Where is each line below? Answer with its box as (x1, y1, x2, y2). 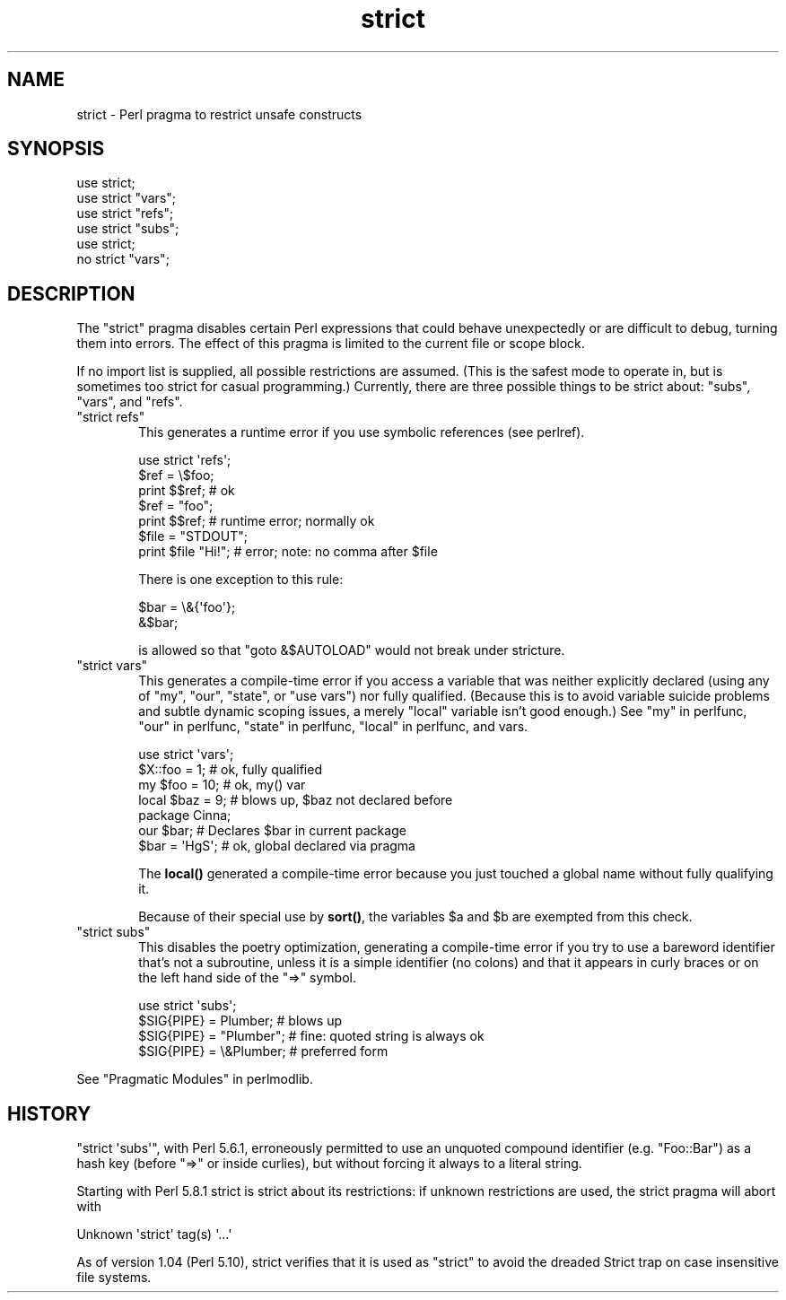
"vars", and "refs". (76, 394, 183, 410)
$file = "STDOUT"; (138, 528, 248, 545)
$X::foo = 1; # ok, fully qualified (138, 762, 322, 778)
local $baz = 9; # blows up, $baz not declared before (138, 792, 453, 808)
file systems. (76, 1269, 152, 1286)
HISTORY (7, 1102, 92, 1125)
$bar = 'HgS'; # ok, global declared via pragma (138, 838, 415, 854)
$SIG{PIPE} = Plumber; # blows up (138, 1013, 343, 1029)
